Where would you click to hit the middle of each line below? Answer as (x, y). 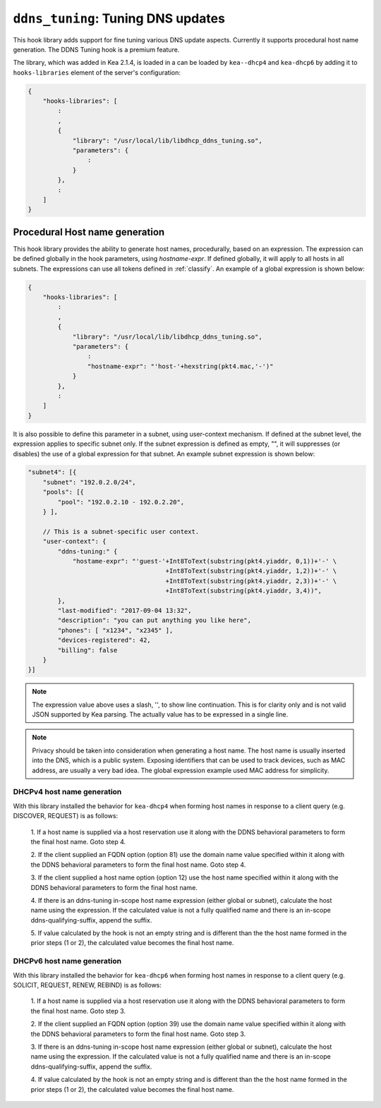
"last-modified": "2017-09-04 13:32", (125, 610)
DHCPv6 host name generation (67, 961)
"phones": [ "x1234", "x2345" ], (115, 630)
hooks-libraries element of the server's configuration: (97, 72)
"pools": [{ (64, 492)
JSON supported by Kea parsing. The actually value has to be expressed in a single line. (160, 714)
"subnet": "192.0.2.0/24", (90, 482)
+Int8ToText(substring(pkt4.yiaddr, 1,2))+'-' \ (251, 571)
